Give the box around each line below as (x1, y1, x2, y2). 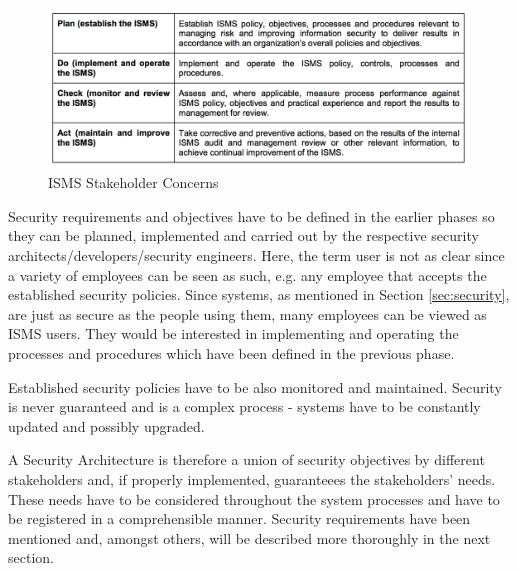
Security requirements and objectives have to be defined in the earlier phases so (8, 205, 495, 226)
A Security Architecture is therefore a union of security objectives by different (8, 449, 485, 470)
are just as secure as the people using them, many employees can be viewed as (8, 303, 487, 324)
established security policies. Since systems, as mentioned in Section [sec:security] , (8, 284, 510, 305)
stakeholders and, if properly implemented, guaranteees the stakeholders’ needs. (8, 468, 496, 489)
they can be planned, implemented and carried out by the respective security (8, 225, 479, 246)
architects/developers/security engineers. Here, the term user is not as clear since (8, 245, 505, 266)
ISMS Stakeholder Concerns (48, 172, 219, 193)
